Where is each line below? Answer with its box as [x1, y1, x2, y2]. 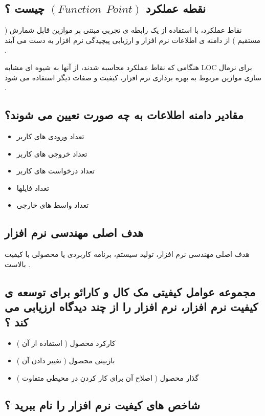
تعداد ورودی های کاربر [16, 130, 84, 141]
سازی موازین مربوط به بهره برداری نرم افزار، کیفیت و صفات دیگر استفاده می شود [5, 72, 262, 82]
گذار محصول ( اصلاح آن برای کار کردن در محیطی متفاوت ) [16, 372, 199, 383]
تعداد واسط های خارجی [16, 200, 89, 210]
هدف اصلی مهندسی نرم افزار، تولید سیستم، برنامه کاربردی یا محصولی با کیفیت [5, 249, 250, 259]
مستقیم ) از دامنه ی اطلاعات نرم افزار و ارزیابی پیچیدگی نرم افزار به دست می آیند [5, 34, 261, 45]
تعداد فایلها [16, 182, 49, 193]
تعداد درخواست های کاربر [16, 165, 95, 176]
